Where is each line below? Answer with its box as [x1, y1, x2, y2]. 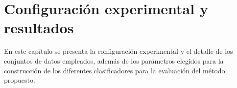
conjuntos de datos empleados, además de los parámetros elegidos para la [4, 55, 224, 66]
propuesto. [4, 75, 35, 85]
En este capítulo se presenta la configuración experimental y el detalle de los [4, 46, 233, 56]
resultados [4, 18, 74, 38]
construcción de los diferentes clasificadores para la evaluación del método [4, 65, 225, 75]
